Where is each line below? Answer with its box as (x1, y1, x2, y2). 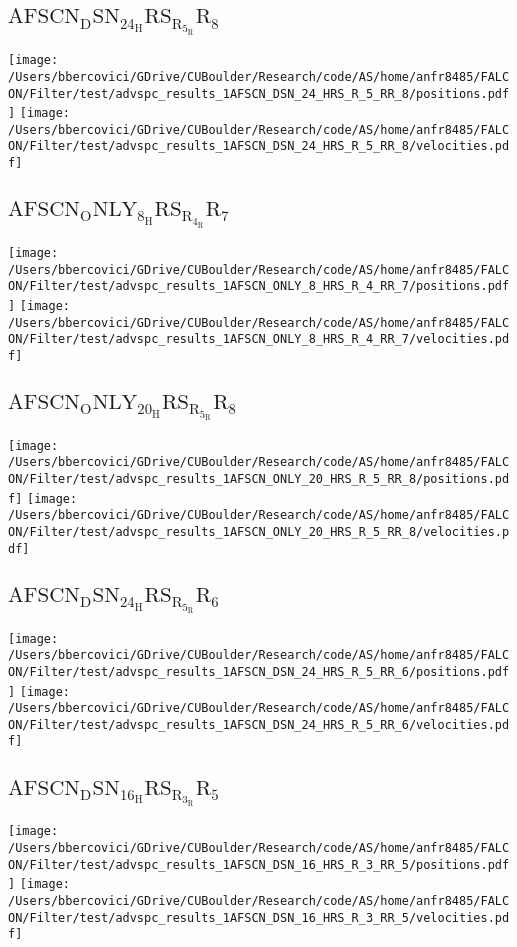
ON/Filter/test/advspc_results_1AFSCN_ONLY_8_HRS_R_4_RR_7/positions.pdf (8, 279, 510, 294)
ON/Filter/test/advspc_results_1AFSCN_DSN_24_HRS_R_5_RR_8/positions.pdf (8, 86, 510, 101)
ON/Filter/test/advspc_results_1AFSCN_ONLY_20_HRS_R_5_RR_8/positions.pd (8, 472, 510, 487)
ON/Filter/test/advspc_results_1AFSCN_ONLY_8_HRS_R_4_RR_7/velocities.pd (8, 332, 510, 347)
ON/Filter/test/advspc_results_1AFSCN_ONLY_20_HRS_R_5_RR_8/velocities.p (8, 525, 510, 540)
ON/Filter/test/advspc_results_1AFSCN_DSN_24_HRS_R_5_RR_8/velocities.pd (8, 139, 510, 154)
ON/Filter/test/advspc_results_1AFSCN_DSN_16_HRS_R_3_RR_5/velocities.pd (8, 910, 510, 925)
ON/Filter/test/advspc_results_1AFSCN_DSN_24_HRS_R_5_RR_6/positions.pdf (8, 664, 510, 679)
